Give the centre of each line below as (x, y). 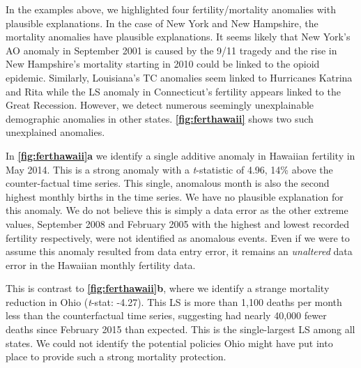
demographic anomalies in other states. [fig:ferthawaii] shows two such (160, 118)
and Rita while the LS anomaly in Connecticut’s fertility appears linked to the (173, 91)
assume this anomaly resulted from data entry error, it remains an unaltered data (179, 251)
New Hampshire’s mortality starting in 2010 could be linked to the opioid (163, 64)
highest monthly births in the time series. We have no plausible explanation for (175, 196)
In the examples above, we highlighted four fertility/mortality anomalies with (171, 9)
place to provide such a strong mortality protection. (116, 356)
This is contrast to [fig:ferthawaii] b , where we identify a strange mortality (168, 288)
